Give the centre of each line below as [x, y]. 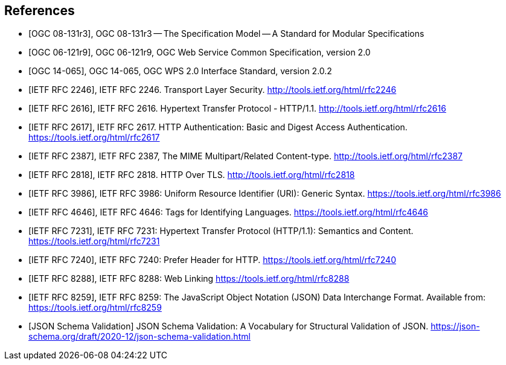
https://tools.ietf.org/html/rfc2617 [94, 138]
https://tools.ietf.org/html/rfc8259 [95, 308]
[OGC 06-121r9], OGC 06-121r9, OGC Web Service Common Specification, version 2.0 [200, 52]
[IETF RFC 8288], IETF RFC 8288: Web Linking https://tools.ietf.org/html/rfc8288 [189, 279]
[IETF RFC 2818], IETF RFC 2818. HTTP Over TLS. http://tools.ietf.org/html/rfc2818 [192, 175]
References [40, 11]
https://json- [455, 326]
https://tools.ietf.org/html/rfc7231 [94, 241]
